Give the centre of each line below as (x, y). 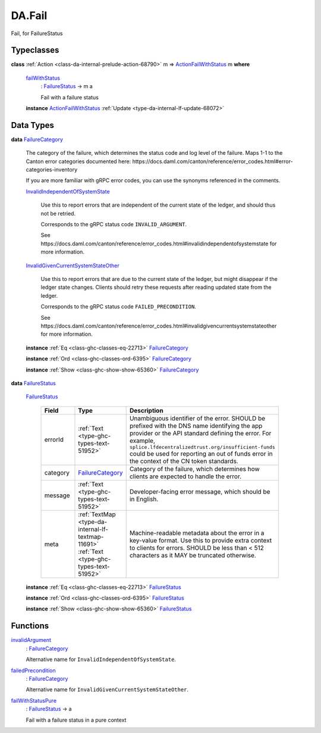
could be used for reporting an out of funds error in (201, 454)
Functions (30, 626)
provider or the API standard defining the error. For (200, 433)
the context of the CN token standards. (184, 461)
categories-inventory (52, 170)
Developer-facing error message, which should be (200, 491)
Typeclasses (35, 50)
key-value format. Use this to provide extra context (201, 540)
